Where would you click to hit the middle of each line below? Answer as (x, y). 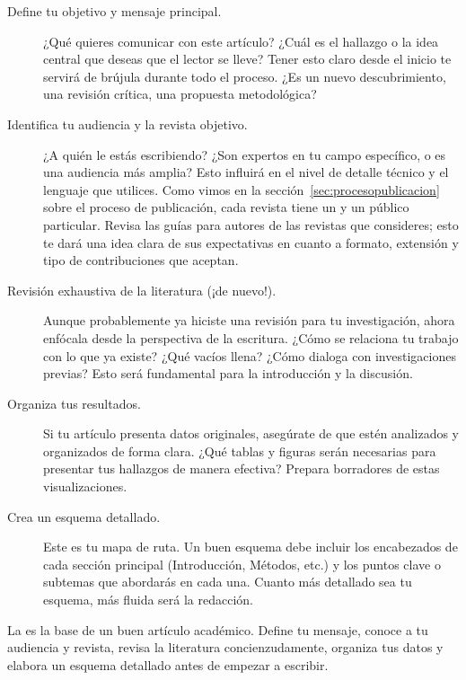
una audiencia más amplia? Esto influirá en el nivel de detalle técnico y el (246, 172)
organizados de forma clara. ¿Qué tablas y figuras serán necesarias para (240, 450)
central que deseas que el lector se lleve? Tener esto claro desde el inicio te (247, 59)
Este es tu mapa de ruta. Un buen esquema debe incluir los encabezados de (251, 547)
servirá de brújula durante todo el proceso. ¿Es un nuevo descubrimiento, (245, 76)
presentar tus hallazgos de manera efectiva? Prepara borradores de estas (242, 468)
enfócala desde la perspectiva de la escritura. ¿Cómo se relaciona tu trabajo (251, 337)
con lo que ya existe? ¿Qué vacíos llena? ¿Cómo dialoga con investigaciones (250, 355)
